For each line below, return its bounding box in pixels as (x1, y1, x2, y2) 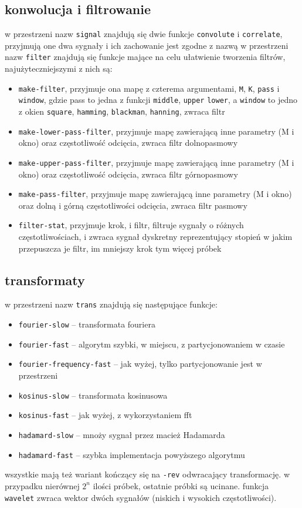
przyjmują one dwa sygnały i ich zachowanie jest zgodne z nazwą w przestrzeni (5, 39, 289, 51)
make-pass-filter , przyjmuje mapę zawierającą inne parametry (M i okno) (18, 188, 292, 200)
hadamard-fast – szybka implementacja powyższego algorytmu (18, 448, 245, 460)
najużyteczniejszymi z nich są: (5, 62, 113, 75)
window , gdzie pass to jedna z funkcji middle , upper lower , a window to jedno (18, 93, 297, 106)
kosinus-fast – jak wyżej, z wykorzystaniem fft (18, 409, 192, 421)
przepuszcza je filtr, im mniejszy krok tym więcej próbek (18, 242, 222, 254)
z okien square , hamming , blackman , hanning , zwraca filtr (18, 105, 225, 118)
